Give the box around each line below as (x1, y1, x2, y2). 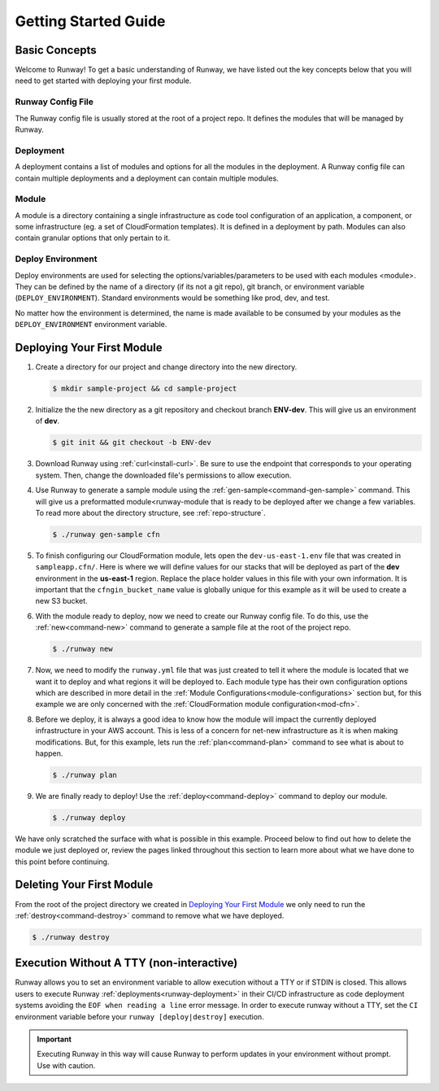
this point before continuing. (15, 857, 110, 866)
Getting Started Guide (15, 12, 166, 30)
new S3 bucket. (35, 596, 89, 606)
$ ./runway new (52, 644, 113, 654)
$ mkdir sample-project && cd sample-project (52, 384, 237, 394)
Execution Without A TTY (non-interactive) (15, 956, 238, 970)
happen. (35, 748, 63, 758)
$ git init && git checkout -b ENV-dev (52, 438, 211, 447)
